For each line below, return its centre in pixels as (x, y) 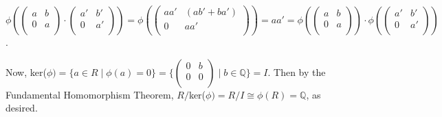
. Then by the (297, 71)
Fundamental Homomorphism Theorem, (90, 94)
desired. (22, 108)
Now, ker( (26, 71)
